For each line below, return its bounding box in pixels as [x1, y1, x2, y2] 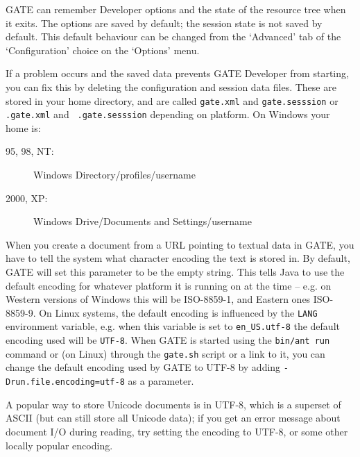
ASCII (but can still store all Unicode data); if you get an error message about [6, 410, 341, 425]
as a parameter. [128, 374, 194, 388]
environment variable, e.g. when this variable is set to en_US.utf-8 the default [6, 319, 340, 333]
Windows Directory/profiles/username [33, 167, 196, 182]
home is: [6, 120, 41, 135]
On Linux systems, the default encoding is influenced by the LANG [39, 305, 318, 319]
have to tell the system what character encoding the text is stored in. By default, [6, 251, 350, 265]
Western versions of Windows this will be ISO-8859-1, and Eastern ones [6, 292, 311, 306]
